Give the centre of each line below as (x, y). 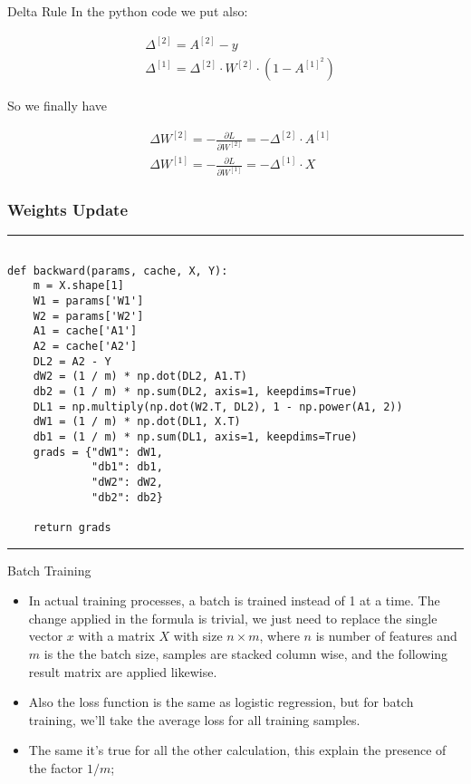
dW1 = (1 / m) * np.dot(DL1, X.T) (137, 422)
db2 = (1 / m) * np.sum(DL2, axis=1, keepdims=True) (195, 392)
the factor (56, 767)
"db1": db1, (127, 467)
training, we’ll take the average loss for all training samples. (194, 719)
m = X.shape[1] (78, 286)
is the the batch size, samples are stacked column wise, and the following (246, 653)
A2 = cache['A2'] (85, 347)
